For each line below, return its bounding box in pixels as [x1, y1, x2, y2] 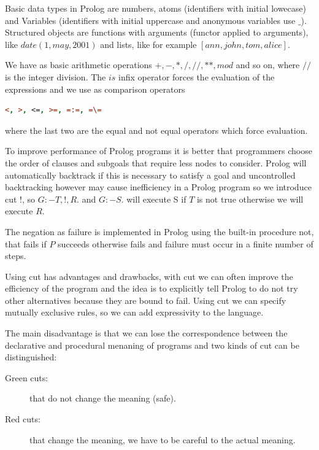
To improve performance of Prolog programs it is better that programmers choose [5, 144, 312, 157]
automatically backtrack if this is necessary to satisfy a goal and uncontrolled [5, 168, 296, 181]
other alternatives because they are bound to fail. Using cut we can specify [5, 293, 286, 306]
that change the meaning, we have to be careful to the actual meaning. [29, 433, 296, 446]
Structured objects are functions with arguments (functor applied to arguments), [5, 26, 309, 39]
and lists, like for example [100, 37, 197, 50]
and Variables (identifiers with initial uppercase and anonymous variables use [5, 14, 296, 26]
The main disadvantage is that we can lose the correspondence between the [5, 327, 288, 339]
